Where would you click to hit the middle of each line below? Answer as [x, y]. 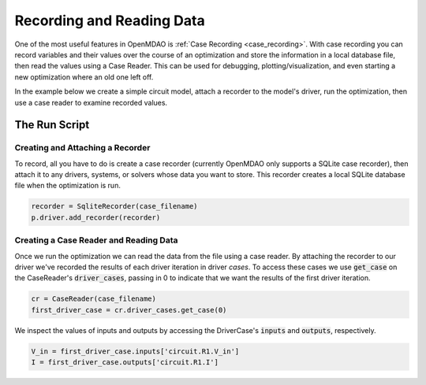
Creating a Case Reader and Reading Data [96, 240]
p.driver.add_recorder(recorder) [96, 217]
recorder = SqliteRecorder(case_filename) [114, 206]
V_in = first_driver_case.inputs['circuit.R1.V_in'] [135, 351]
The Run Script [52, 125]
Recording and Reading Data [110, 20]
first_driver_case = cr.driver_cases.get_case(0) [129, 310]
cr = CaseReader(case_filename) [94, 299]
